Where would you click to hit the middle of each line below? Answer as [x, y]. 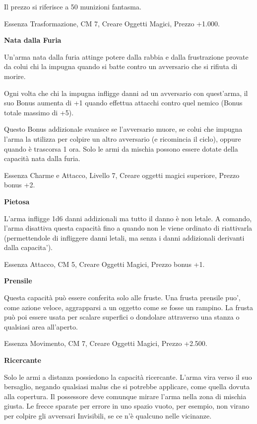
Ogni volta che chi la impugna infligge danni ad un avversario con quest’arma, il [126, 93]
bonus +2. [20, 185]
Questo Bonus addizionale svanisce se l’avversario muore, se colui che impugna [123, 129]
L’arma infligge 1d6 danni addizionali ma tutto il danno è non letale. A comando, [128, 218]
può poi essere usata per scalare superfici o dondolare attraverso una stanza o [122, 317]
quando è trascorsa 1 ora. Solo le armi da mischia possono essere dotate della [121, 148]
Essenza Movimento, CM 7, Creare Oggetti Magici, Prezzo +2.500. [106, 343]
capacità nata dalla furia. [42, 158]
